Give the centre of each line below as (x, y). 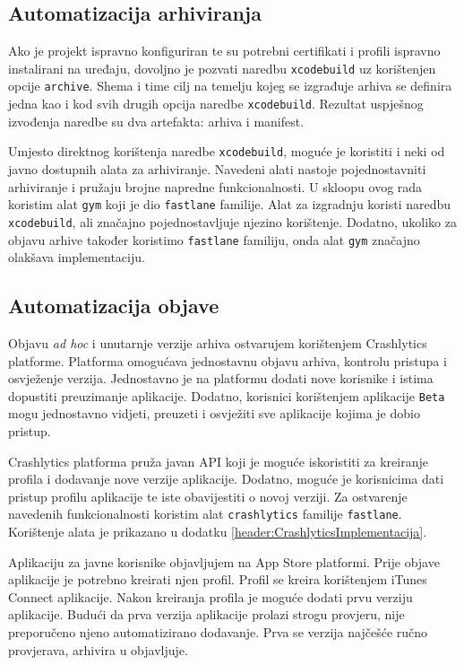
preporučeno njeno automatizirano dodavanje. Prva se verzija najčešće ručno (218, 632)
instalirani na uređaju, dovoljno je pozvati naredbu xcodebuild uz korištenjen (222, 68)
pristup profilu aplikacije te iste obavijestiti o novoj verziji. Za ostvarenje (208, 496)
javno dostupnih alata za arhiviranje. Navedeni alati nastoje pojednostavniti (217, 169)
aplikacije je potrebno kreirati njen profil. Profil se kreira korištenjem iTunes (218, 579)
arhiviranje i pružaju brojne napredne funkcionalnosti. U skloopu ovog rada (215, 186)
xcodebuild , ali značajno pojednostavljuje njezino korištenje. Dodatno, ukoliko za (232, 221)
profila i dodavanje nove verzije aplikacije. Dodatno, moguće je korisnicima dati (226, 479)
